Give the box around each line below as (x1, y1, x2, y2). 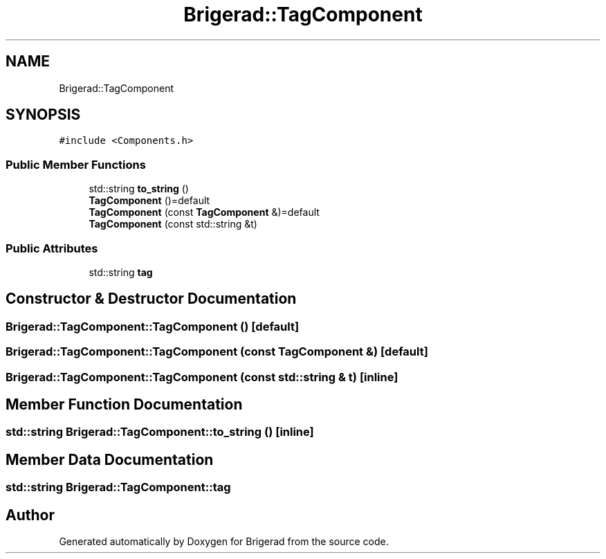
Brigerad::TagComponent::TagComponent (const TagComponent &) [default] (6, 345, 428, 359)
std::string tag (89, 266, 153, 278)
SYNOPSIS (6, 106, 81, 124)
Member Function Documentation (6, 395, 243, 413)
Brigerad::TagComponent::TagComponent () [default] (6, 319, 300, 333)
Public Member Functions (6, 157, 146, 172)
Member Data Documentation (6, 450, 214, 468)
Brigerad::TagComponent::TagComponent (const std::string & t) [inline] (6, 369, 398, 384)
